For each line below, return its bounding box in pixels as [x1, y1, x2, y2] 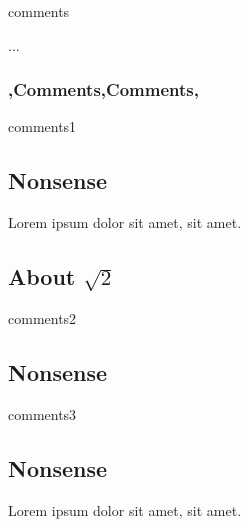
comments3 [8, 403, 77, 424]
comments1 [8, 116, 77, 137]
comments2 [8, 308, 77, 328]
